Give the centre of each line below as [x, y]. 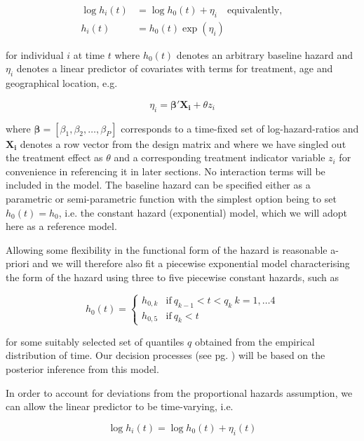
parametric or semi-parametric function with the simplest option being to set [171, 199]
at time [89, 54]
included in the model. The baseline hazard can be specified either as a [158, 185]
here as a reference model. [61, 226]
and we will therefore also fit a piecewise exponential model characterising [191, 263]
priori [18, 263]
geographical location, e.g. [62, 83]
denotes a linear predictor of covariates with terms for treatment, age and [175, 68]
